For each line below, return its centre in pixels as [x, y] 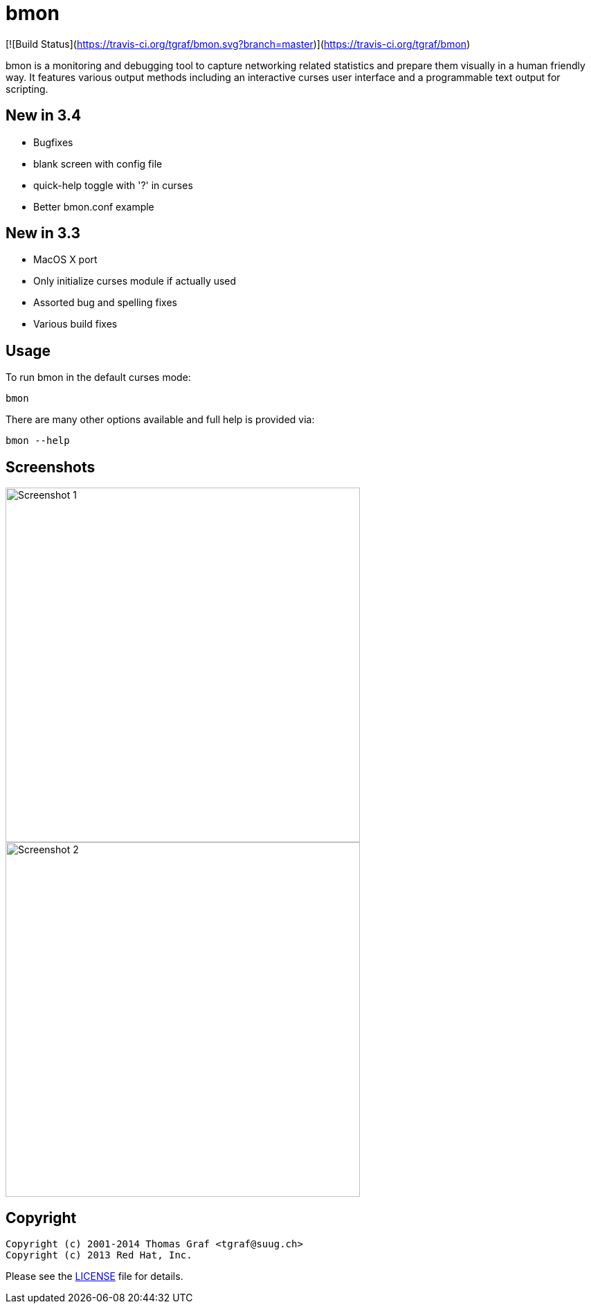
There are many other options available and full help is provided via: [160, 420]
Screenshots [51, 467]
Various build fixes [75, 324]
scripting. [27, 89]
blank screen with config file [98, 163]
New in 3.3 [43, 233]
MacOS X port [65, 260]
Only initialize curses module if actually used [135, 281]
